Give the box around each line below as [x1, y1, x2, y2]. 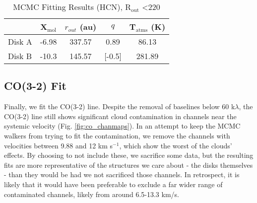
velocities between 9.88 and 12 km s [4, 140, 113, 150]
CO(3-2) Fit [4, 78, 66, 93]
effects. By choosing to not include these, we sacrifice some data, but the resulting [4, 150, 254, 160]
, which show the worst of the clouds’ [119, 140, 232, 150]
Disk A [8, 36, 32, 47]
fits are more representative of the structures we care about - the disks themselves [4, 159, 253, 170]
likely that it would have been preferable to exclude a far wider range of [4, 179, 223, 189]
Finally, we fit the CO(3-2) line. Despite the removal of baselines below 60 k [4, 101, 235, 112]
